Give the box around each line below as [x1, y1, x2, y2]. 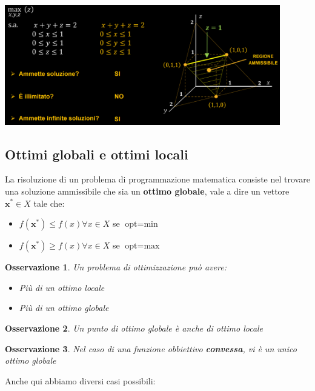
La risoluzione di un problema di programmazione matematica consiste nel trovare [5, 173, 310, 185]
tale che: [33, 196, 65, 209]
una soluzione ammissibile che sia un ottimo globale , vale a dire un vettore [5, 184, 290, 197]
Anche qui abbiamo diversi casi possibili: [5, 374, 156, 387]
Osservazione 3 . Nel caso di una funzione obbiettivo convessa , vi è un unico [5, 342, 297, 355]
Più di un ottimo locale [19, 281, 105, 293]
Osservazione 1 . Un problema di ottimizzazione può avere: [5, 261, 227, 273]
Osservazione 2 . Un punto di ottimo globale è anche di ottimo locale [5, 321, 264, 334]
